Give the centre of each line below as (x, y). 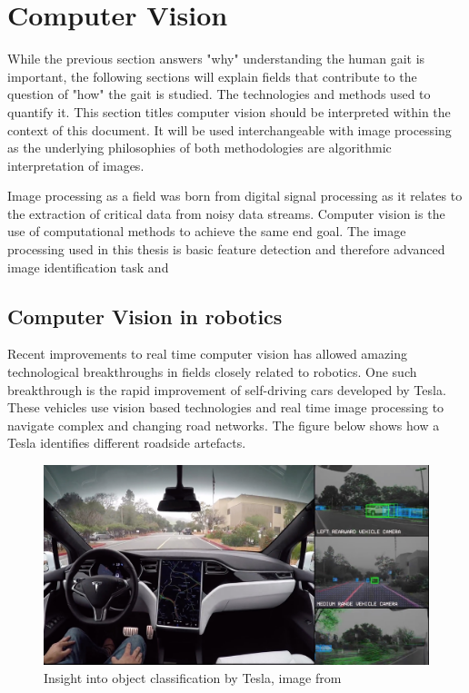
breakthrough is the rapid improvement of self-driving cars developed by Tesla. (227, 389)
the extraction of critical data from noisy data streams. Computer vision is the (226, 213)
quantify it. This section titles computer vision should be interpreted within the (229, 111)
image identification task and (88, 267)
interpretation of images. (76, 165)
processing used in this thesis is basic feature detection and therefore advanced (226, 249)
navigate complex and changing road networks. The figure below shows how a (224, 425)
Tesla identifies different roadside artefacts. (127, 443)
